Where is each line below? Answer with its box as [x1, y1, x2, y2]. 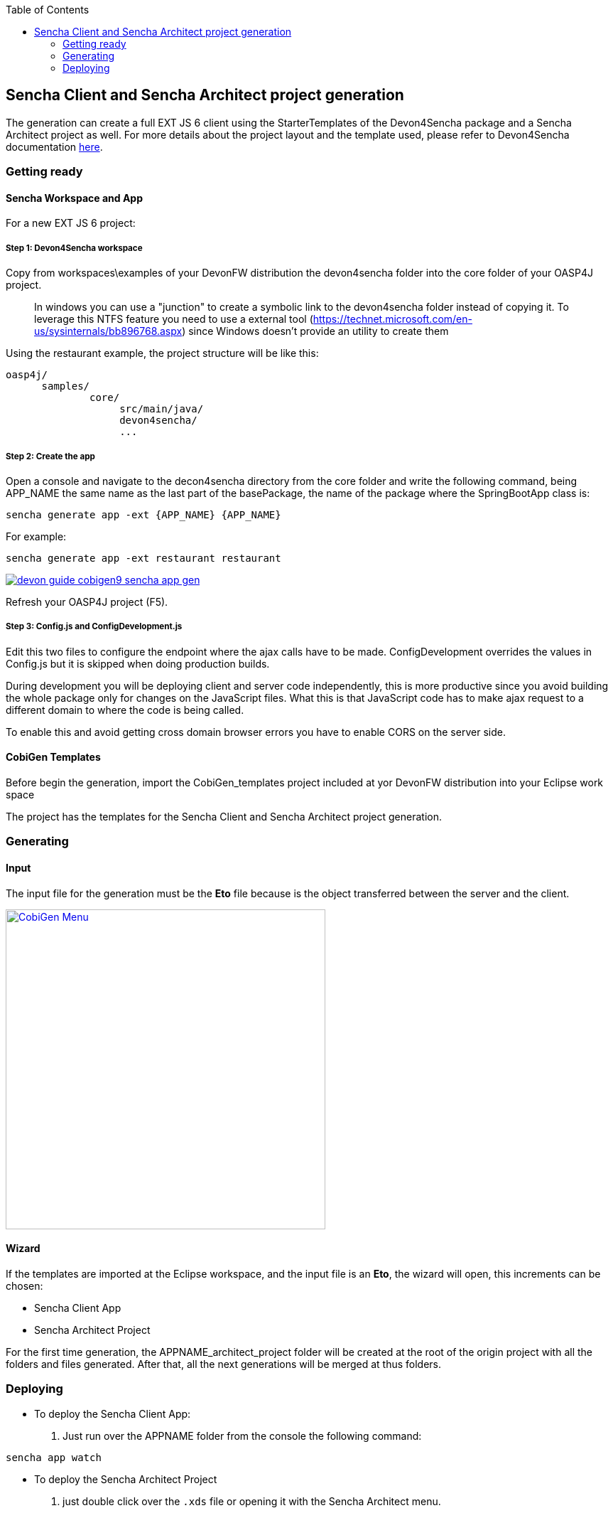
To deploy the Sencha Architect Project [34, 1472, 217, 1485]
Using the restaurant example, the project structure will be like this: [6, 347, 319, 360]
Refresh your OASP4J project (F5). [6, 596, 168, 608]
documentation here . [6, 140, 103, 153]
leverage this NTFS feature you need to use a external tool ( [34, 313, 313, 326]
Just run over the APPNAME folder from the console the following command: [63, 1429, 422, 1442]
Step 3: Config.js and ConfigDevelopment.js [6, 621, 183, 632]
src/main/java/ [119, 403, 204, 415]
